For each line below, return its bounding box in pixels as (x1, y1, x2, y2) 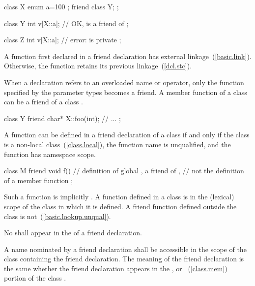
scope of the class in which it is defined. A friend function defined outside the (4, 201, 237, 211)
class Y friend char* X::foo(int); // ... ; (4, 113, 121, 123)
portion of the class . (4, 273, 66, 283)
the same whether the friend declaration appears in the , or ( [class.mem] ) (4, 263, 227, 273)
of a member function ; (4, 175, 73, 185)
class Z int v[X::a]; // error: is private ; (4, 34, 121, 45)
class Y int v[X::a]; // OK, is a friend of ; (4, 18, 129, 28)
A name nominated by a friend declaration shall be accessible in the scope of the (4, 244, 247, 254)
